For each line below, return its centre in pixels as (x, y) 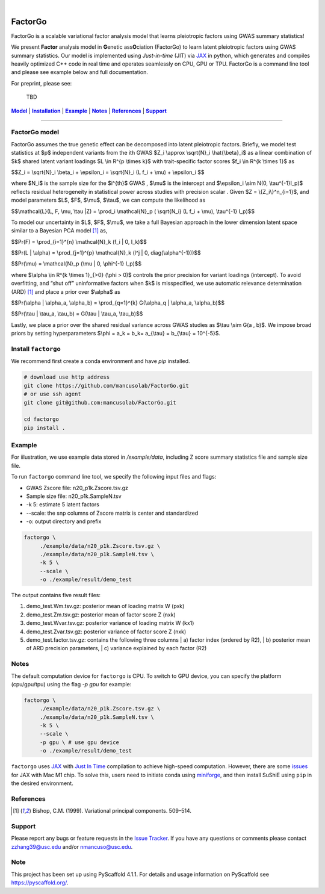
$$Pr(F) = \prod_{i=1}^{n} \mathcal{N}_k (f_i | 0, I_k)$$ (79, 241)
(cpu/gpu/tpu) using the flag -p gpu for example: (71, 684)
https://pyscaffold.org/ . (40, 883)
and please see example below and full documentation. (80, 72)
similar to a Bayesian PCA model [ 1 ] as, (59, 231)
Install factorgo (36, 349)
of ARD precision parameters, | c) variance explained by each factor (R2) (116, 648)
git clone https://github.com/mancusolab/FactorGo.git (106, 386)
